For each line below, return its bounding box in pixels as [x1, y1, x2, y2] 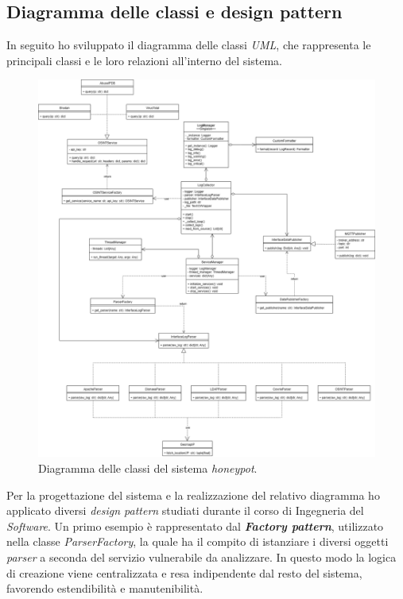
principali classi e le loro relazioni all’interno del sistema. [6, 52, 282, 68]
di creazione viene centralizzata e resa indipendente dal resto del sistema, [6, 564, 362, 581]
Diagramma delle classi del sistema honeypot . [38, 460, 258, 476]
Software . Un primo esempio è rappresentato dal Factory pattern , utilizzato [6, 517, 384, 534]
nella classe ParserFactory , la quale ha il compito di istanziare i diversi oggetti [6, 533, 389, 550]
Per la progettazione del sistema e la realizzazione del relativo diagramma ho [6, 486, 380, 503]
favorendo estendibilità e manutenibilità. [6, 580, 203, 597]
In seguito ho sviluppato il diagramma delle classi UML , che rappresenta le [6, 37, 371, 53]
